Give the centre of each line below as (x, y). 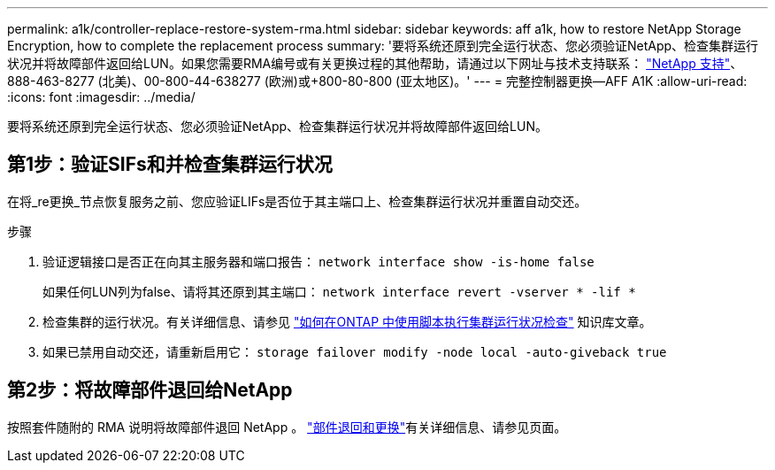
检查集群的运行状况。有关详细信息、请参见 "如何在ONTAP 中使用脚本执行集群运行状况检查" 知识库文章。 (347, 321)
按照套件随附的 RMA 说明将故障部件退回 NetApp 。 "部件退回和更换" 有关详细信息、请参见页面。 (287, 427)
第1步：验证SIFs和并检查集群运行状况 (170, 165)
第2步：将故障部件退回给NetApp (150, 390)
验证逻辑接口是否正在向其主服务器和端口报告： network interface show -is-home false (318, 261)
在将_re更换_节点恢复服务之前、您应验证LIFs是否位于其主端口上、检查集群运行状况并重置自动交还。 (297, 201)
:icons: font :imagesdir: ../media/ (101, 97)
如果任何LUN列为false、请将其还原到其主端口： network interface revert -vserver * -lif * (339, 291)
